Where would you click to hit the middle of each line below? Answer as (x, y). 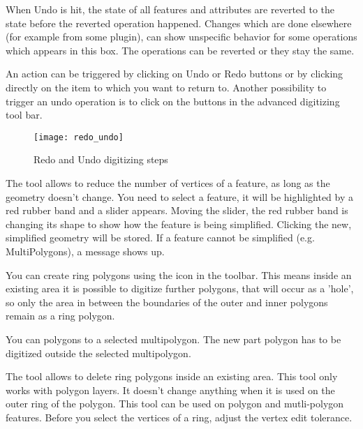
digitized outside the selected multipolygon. (98, 353)
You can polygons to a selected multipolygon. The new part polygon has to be (173, 339)
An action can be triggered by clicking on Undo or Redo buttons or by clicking (175, 74)
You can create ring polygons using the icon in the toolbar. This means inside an (179, 274)
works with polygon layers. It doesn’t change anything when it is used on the (170, 390)
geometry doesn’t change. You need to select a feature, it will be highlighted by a (179, 196)
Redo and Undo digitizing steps (101, 159)
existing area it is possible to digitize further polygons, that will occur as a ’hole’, (180, 288)
